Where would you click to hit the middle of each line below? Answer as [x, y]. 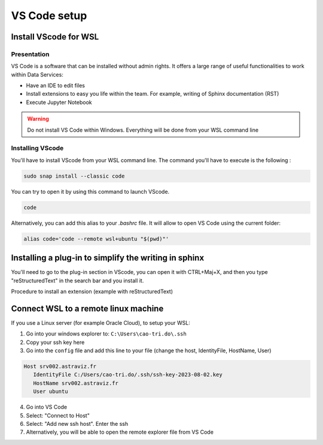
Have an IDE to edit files [55, 86]
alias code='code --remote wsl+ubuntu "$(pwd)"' [96, 239]
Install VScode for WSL [55, 37]
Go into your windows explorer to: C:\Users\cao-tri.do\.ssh [106, 334]
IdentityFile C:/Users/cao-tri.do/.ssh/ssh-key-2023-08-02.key [128, 375]
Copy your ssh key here [55, 342]
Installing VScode [37, 148]
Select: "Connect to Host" [58, 415]
